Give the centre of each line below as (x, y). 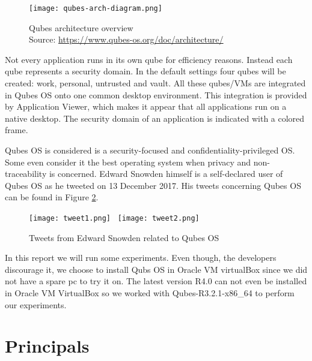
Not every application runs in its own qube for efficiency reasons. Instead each (149, 59)
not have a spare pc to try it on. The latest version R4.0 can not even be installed (156, 281)
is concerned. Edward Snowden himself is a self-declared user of (166, 174)
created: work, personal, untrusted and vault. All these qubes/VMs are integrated (155, 83)
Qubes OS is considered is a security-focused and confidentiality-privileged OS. (150, 150)
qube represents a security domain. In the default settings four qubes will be (145, 71)
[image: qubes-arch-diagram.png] (96, 8)
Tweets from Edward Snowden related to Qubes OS (124, 237)
